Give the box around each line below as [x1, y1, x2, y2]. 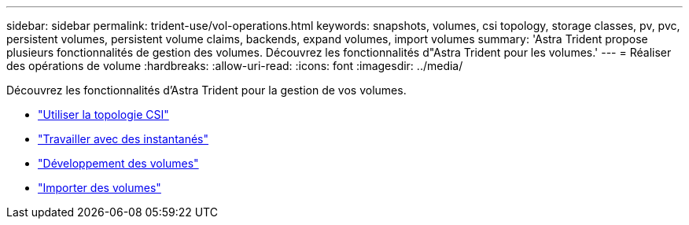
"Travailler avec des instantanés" [38, 132, 208, 146]
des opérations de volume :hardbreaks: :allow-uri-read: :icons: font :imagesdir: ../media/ [6, 59, 463, 72]
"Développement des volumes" [38, 157, 199, 170]
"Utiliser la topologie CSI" [38, 108, 169, 121]
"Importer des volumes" [38, 181, 161, 194]
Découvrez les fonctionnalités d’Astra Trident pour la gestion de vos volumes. [6, 83, 407, 97]
